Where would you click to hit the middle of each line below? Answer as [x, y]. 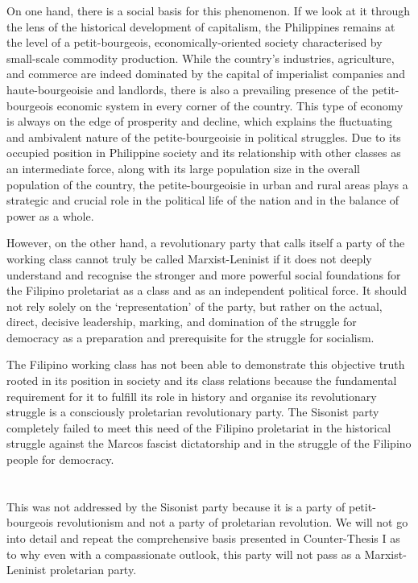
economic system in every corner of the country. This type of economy [230, 105]
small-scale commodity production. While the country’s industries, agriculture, [201, 58]
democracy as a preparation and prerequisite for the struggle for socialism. [190, 337]
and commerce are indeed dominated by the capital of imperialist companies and [206, 74]
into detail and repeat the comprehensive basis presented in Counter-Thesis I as [203, 538]
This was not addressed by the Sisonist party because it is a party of [176, 506]
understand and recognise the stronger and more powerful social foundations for [204, 274]
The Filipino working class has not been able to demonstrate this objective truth [206, 364]
